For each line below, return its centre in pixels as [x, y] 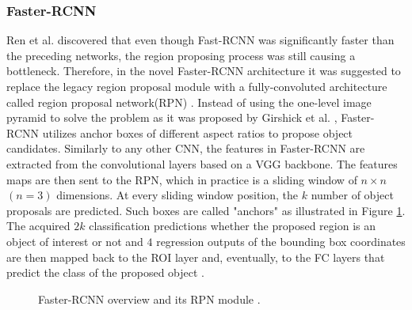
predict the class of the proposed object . [105, 272]
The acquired [38, 226]
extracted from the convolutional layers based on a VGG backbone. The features [202, 163]
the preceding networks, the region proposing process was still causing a [181, 55]
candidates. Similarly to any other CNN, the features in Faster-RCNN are [186, 148]
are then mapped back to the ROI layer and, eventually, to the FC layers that [196, 257]
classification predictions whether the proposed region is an [233, 226]
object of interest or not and [75, 241]
